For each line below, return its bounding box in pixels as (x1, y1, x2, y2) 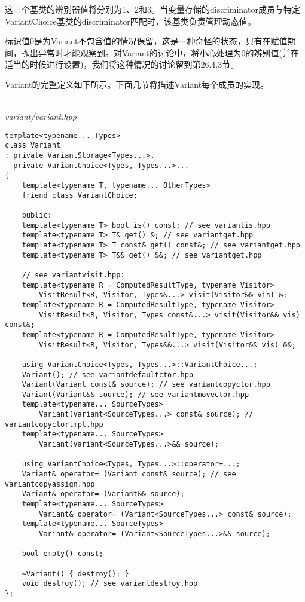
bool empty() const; (22, 549, 103, 558)
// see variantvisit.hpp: (22, 270, 125, 279)
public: (22, 211, 52, 219)
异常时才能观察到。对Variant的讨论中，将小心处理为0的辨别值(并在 (38, 46, 299, 59)
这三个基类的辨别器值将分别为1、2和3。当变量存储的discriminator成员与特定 (5, 3, 301, 15)
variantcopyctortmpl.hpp (5, 420, 103, 429)
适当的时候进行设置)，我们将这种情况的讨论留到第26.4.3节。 (5, 58, 239, 71)
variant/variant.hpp (5, 110, 77, 123)
